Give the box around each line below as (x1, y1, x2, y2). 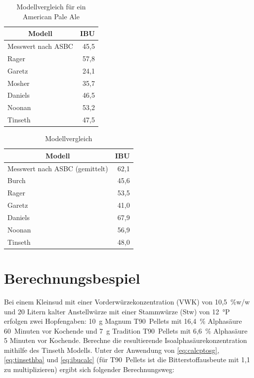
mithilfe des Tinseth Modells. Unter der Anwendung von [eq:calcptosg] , (4, 344, 219, 355)
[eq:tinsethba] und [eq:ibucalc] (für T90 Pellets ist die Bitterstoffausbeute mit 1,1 (4, 354, 250, 365)
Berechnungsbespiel (4, 267, 140, 288)
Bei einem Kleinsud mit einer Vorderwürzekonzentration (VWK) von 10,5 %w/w (4, 296, 250, 306)
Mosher (7, 77, 30, 88)
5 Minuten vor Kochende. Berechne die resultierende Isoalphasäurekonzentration (4, 335, 247, 345)
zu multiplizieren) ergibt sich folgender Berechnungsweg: (4, 364, 174, 375)
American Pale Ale (22, 11, 80, 21)
